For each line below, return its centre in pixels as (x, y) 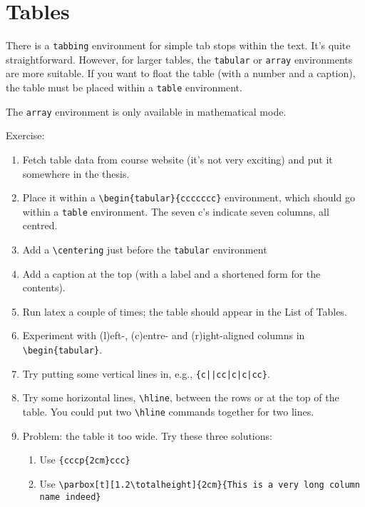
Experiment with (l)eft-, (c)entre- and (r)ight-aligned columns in (164, 335)
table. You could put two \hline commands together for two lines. (168, 412)
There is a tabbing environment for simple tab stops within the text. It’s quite (178, 45)
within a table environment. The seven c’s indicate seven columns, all (176, 211)
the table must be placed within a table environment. (124, 87)
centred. (40, 225)
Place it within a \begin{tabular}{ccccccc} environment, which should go (189, 197)
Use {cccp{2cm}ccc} (85, 460)
